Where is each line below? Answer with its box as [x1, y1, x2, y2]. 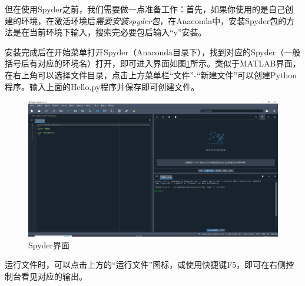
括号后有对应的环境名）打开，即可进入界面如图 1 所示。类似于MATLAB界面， [5, 57, 301, 69]
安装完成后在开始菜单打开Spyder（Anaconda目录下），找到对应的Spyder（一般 [5, 45, 301, 58]
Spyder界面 [28, 238, 70, 251]
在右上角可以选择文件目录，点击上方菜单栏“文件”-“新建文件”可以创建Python [5, 68, 297, 81]
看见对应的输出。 [21, 270, 87, 282]
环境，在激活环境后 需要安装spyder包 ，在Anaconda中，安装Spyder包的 [21, 14, 287, 26]
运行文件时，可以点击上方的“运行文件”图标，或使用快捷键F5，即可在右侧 [5, 258, 286, 271]
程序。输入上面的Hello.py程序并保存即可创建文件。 [5, 80, 200, 92]
